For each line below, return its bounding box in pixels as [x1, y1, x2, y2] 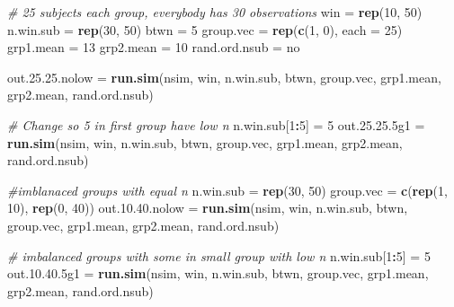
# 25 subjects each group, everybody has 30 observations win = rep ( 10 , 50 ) [7, 3, 423, 21]
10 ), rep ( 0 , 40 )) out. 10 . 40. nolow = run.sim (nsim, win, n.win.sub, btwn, [7, 198, 408, 217]
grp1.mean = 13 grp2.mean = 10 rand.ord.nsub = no [7, 38, 300, 57]
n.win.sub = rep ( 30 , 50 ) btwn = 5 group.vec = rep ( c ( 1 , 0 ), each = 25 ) [7, 20, 403, 39]
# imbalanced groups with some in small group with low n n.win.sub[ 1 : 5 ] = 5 [7, 246, 431, 265]
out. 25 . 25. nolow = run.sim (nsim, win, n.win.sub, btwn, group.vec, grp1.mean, [7, 67, 441, 86]
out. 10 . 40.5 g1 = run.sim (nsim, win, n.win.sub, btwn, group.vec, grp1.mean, [7, 264, 429, 283]
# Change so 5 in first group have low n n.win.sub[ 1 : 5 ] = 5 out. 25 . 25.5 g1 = [7, 115, 425, 134]
